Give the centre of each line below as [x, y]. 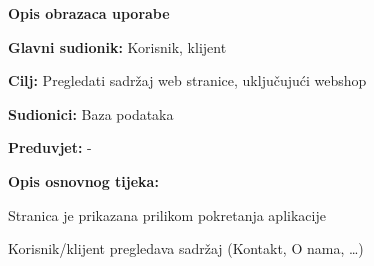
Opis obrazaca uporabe [89, 13]
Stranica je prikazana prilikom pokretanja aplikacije [167, 214]
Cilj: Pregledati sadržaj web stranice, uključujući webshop [187, 80]
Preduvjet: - [50, 147]
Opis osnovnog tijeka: [83, 180]
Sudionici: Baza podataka [91, 113]
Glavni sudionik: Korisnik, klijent [117, 46]
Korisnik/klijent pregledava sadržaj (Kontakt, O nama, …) [186, 248]
